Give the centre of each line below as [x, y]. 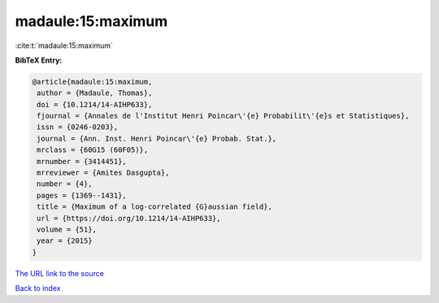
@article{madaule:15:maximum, [92, 82]
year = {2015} [65, 241]
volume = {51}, [67, 229]
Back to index [38, 288]
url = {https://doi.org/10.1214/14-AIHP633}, [129, 218]
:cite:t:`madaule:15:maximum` [64, 45]
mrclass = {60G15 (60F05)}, [93, 150]
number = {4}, [65, 184]
